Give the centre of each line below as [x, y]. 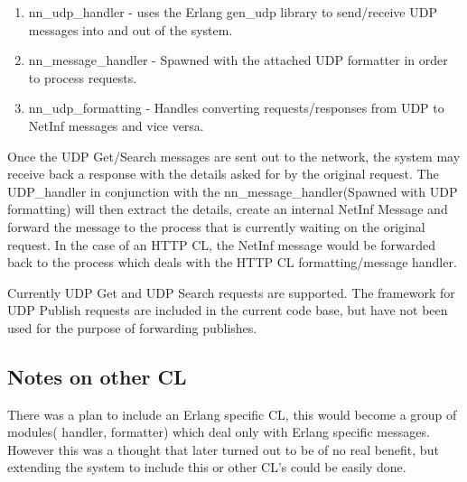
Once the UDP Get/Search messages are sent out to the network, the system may [234, 156]
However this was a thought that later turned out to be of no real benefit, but [223, 449]
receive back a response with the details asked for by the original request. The [223, 174]
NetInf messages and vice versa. [116, 125]
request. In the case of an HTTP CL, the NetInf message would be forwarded [222, 244]
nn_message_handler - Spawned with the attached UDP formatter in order [238, 60]
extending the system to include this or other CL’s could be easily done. [207, 467]
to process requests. [83, 77]
